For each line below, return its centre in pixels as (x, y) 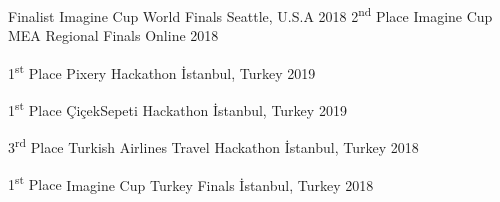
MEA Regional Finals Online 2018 (113, 35)
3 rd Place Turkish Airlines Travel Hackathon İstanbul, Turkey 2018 (213, 145)
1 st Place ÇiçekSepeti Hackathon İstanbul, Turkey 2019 (177, 108)
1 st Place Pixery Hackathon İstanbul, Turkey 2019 (162, 71)
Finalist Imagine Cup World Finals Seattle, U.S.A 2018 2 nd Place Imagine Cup (250, 14)
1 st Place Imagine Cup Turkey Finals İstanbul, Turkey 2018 (191, 183)
